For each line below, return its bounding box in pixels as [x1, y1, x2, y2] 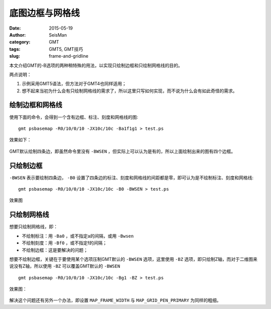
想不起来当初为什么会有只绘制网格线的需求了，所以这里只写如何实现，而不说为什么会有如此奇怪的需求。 [22, 88, 237, 94]
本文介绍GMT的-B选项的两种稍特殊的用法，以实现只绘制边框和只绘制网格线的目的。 [9, 62, 183, 68]
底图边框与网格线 [9, 8, 80, 19]
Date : [9, 25, 21, 31]
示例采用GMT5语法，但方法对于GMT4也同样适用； [22, 81, 126, 87]
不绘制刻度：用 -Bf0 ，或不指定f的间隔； [22, 240, 107, 246]
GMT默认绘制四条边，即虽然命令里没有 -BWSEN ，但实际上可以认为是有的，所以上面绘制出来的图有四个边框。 [9, 148, 236, 154]
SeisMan [49, 32, 67, 38]
